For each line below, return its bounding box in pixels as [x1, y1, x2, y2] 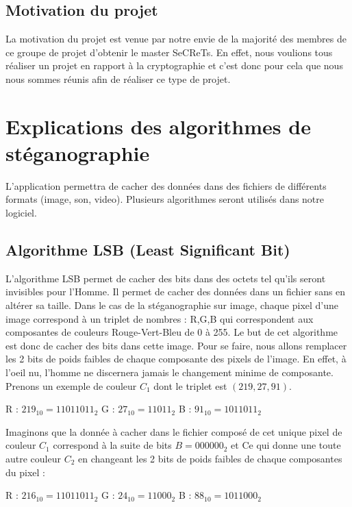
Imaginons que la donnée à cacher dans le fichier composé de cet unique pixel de [5, 424, 342, 438]
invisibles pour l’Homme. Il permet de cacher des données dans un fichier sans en [5, 284, 346, 299]
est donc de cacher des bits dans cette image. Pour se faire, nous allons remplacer [5, 338, 347, 352]
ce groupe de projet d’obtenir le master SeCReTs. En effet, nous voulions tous [5, 45, 333, 59]
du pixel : [5, 465, 45, 479]
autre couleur [5, 452, 61, 465]
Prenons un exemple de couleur [5, 378, 137, 393]
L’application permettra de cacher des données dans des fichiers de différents [5, 178, 327, 193]
